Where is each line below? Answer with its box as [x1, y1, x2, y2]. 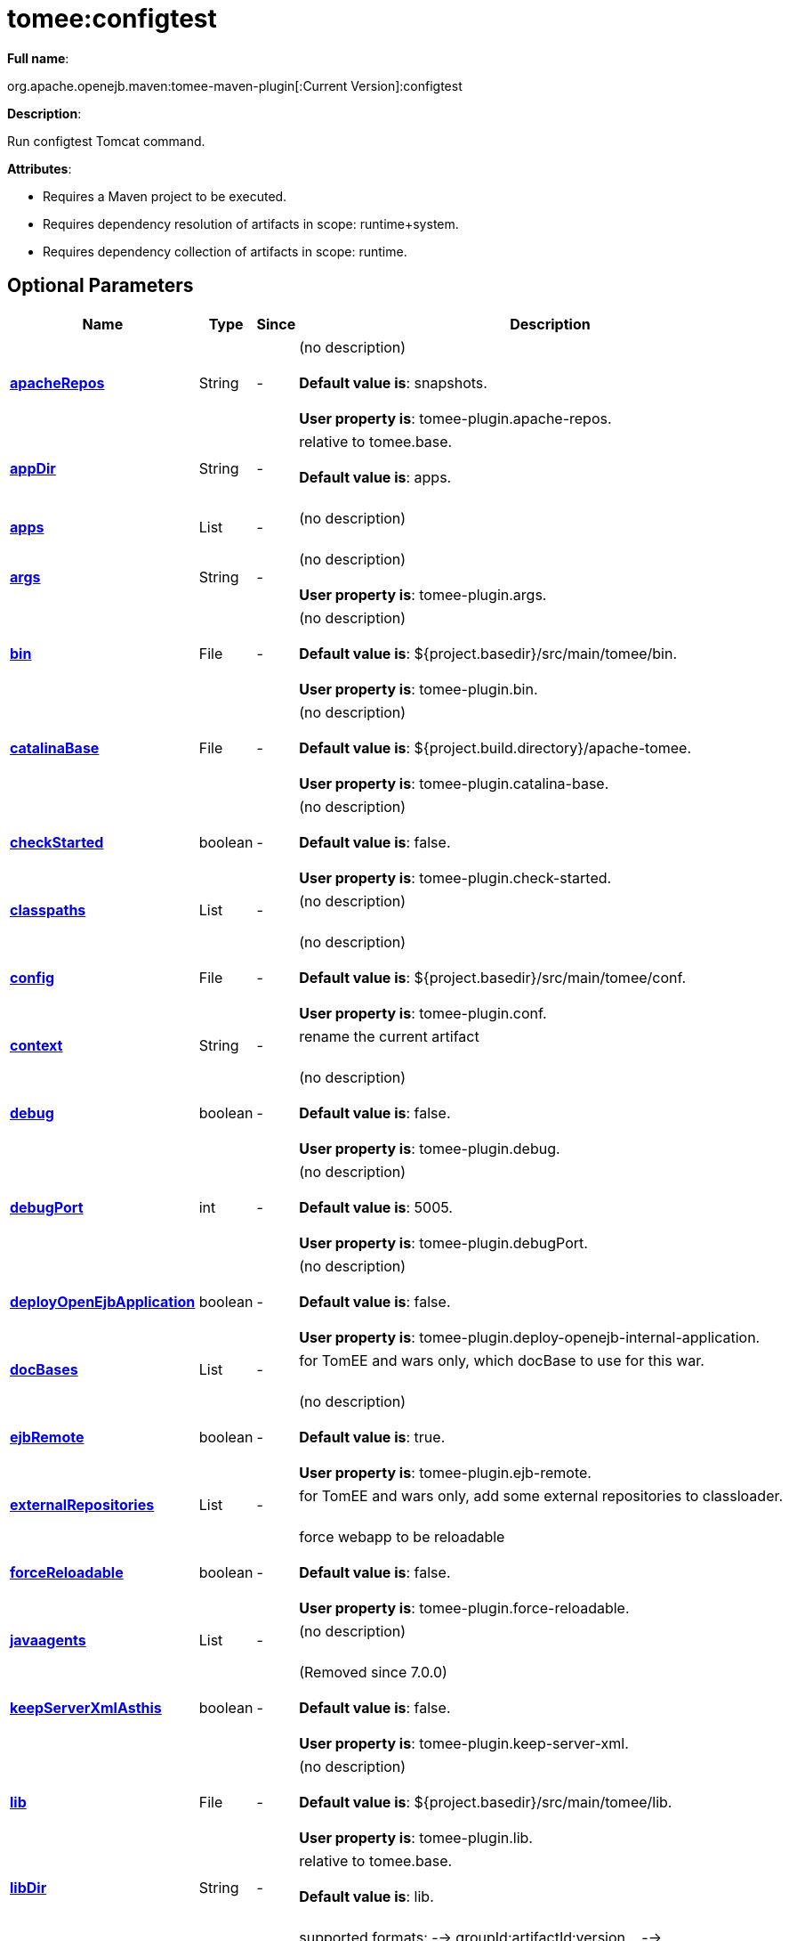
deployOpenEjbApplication [10, 1292, 196, 1311]
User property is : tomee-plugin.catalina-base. [299, 774, 609, 792]
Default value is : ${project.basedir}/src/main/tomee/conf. [299, 968, 687, 987]
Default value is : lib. [299, 1887, 434, 1905]
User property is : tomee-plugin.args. [299, 585, 547, 604]
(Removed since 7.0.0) [299, 1662, 447, 1681]
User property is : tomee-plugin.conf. [299, 1003, 547, 1022]
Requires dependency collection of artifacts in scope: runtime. [43, 243, 407, 259]
